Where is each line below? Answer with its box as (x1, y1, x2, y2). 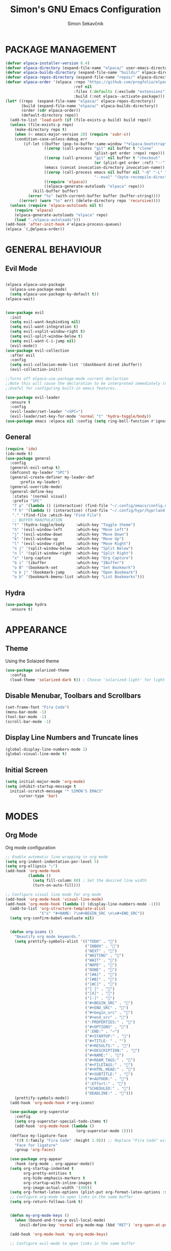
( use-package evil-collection (5, 348, 70, 353)
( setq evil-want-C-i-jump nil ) (10, 338, 76, 344)
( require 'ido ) (5, 446, 38, 451)
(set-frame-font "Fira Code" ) (5, 705, 70, 710)
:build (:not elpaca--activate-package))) (73, 93, 165, 99)
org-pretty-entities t (23, 1170, 72, 1176)
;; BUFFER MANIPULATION (12, 517, 63, 523)
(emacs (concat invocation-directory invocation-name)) (44, 165, 165, 170)
